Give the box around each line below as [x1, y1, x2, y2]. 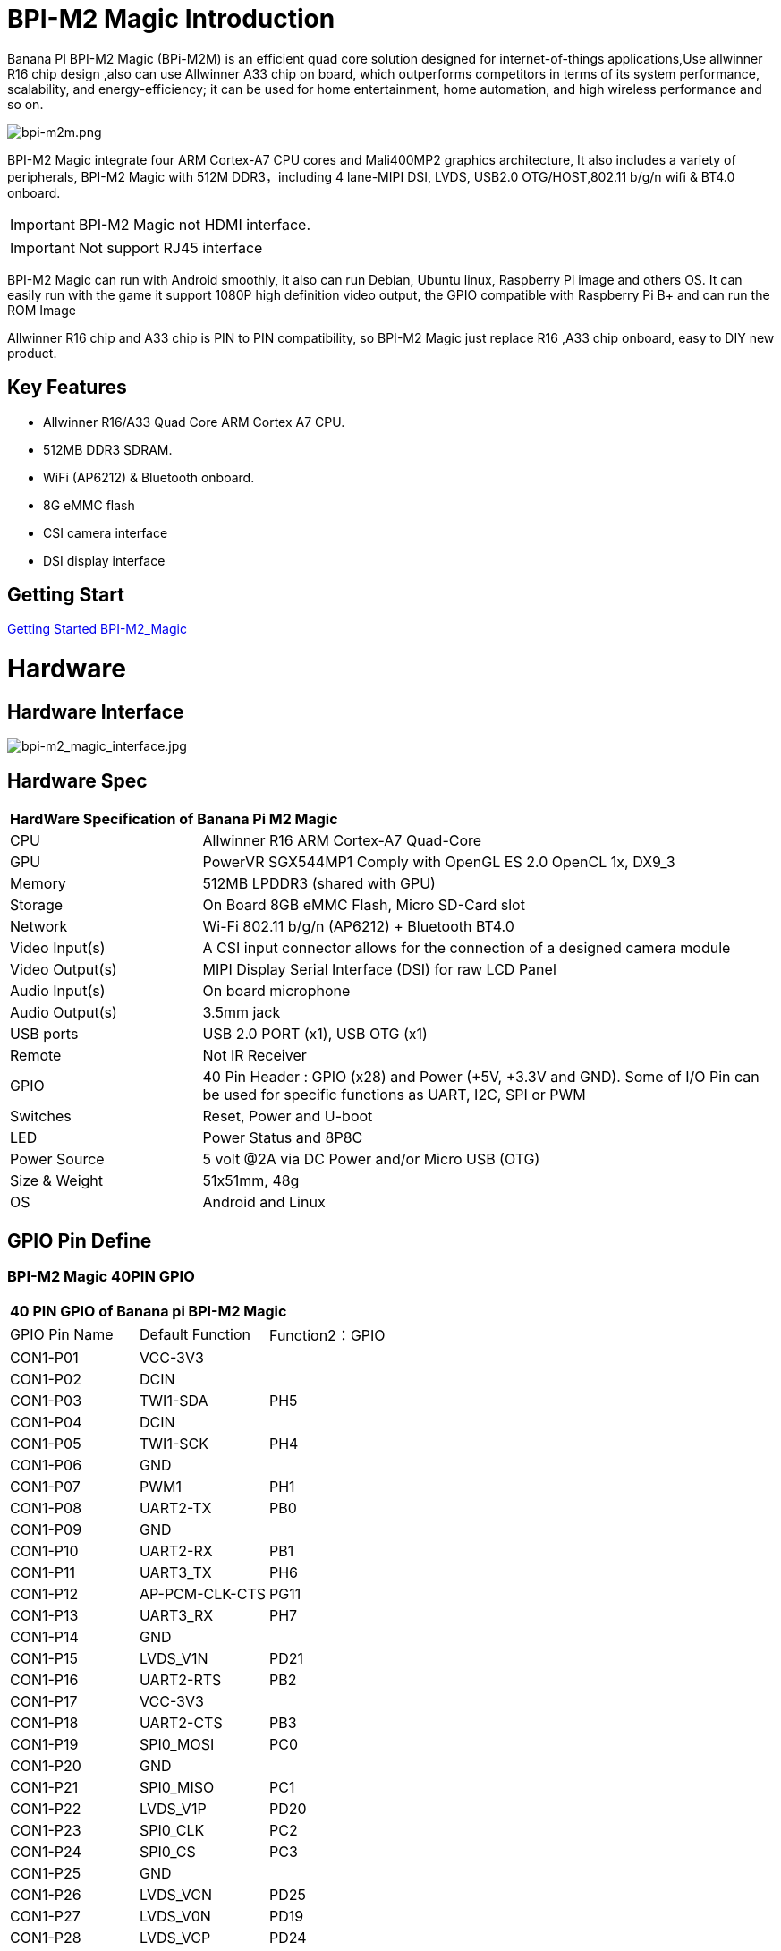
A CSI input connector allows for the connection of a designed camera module [202, 939, 731, 958]
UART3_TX [140, 1563, 212, 1582]
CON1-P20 [10, 1757, 81, 1776]
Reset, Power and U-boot [202, 1107, 373, 1126]
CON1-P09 [10, 1521, 82, 1539]
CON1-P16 [10, 1671, 79, 1690]
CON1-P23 [10, 1821, 81, 1840]
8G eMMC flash [43, 497, 135, 513]
